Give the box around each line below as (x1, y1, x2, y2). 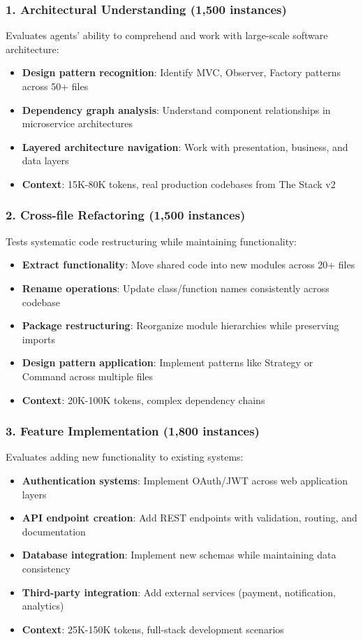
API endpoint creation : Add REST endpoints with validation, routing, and (22, 510, 357, 525)
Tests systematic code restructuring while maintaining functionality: (6, 233, 297, 248)
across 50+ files (22, 79, 89, 93)
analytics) (22, 598, 64, 613)
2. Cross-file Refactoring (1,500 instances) (6, 206, 246, 224)
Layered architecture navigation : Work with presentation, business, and (22, 139, 348, 154)
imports (22, 331, 55, 346)
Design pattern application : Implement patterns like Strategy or (22, 355, 313, 370)
